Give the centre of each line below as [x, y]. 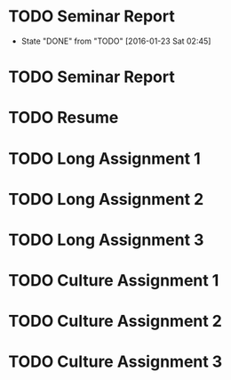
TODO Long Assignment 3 [106, 240]
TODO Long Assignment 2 [106, 199]
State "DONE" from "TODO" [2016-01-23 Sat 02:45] [116, 41]
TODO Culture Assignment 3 [115, 362]
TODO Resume [64, 118]
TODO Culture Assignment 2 [115, 321]
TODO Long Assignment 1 [104, 158]
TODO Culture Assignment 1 [114, 281]
